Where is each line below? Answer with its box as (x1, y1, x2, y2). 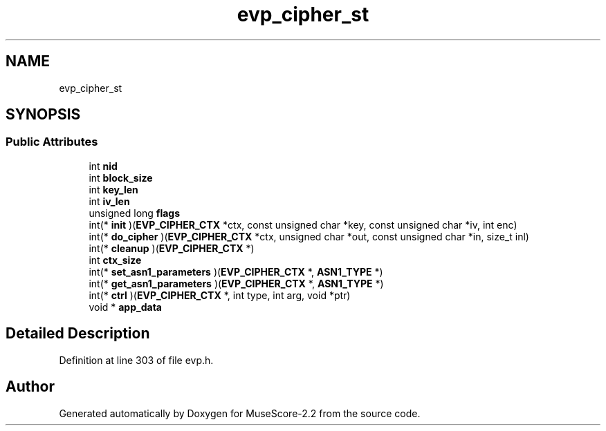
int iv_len (89, 195, 130, 207)
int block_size (89, 171, 153, 184)
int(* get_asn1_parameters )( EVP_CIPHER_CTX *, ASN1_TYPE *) (89, 277, 384, 289)
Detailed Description (6, 325, 150, 343)
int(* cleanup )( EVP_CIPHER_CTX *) (89, 242, 255, 254)
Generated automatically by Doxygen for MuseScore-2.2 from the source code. (59, 407, 421, 419)
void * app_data (89, 300, 162, 313)
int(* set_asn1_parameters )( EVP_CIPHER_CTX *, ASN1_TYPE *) (89, 265, 383, 278)
